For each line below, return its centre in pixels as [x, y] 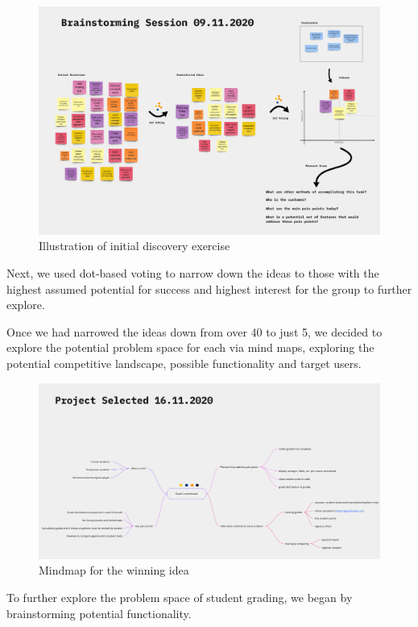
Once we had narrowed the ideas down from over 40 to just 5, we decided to [195, 331]
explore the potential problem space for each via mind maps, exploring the [190, 347]
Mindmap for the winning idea [114, 570]
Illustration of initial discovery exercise [135, 246]
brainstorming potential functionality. [99, 613]
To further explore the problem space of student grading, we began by [180, 597]
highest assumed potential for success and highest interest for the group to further [209, 288]
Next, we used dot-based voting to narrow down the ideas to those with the [193, 272]
